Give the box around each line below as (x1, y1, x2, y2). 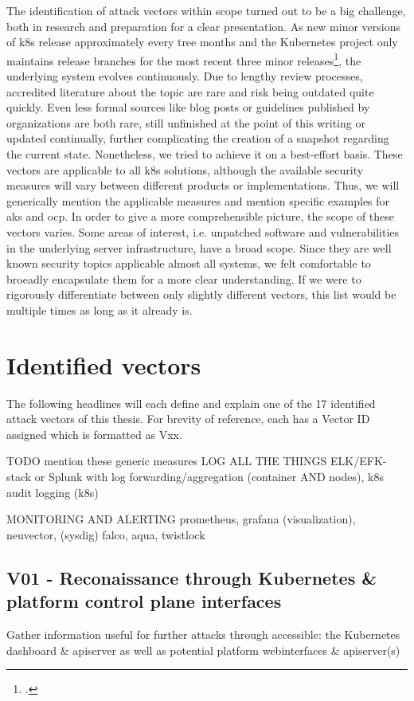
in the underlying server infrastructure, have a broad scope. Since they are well (6, 239, 392, 256)
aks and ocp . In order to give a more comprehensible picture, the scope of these (6, 208, 395, 225)
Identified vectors (6, 348, 201, 381)
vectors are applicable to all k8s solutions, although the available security (6, 161, 364, 178)
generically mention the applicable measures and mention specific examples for (6, 192, 390, 209)
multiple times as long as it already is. (6, 301, 193, 318)
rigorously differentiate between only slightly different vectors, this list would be (6, 286, 396, 303)
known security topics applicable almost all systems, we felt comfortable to (6, 255, 371, 272)
